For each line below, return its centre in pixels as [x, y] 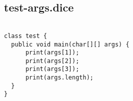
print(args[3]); [52, 69]
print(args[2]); [52, 61]
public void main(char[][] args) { [70, 44]
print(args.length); [59, 78]
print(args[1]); [52, 53]
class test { [25, 36]
